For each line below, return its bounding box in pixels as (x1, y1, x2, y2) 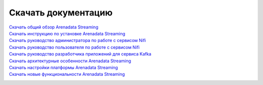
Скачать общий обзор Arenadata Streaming (9, 24, 98, 30)
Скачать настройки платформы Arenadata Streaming (9, 64, 118, 70)
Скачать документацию (9, 7, 113, 18)
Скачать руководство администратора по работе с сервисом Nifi (9, 38, 146, 43)
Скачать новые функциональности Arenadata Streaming (9, 71, 125, 77)
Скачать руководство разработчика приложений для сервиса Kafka (9, 51, 151, 57)
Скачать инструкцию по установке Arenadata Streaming (9, 30, 126, 36)
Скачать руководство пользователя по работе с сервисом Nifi (9, 44, 140, 50)
